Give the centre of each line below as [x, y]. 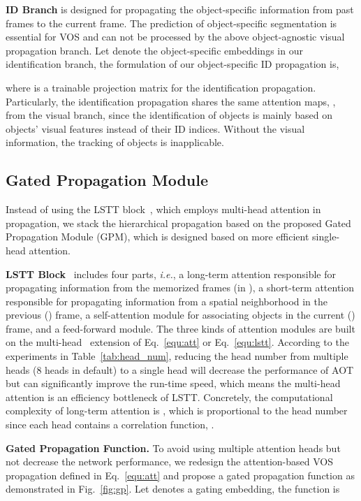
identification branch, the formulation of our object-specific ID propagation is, [172, 64]
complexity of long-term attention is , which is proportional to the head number [177, 411]
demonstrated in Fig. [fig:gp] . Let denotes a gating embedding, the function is [173, 489]
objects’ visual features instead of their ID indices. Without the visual [155, 128]
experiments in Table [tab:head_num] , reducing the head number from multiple [177, 356]
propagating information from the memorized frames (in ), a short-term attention [180, 288]
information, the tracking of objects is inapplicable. [115, 142]
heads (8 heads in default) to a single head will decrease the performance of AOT [180, 369]
